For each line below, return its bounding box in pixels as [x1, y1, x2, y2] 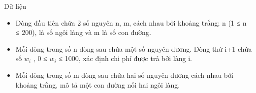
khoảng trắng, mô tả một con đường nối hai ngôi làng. [15, 79, 180, 90]
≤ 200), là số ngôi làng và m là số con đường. [15, 27, 151, 37]
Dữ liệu [4, 1, 26, 11]
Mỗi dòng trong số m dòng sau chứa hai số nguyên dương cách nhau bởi [15, 69, 233, 80]
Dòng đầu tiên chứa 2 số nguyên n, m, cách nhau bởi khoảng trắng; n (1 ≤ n [15, 17, 247, 28]
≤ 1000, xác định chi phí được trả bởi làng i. [59, 53, 192, 63]
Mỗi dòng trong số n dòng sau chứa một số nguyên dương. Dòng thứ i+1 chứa [15, 43, 252, 54]
